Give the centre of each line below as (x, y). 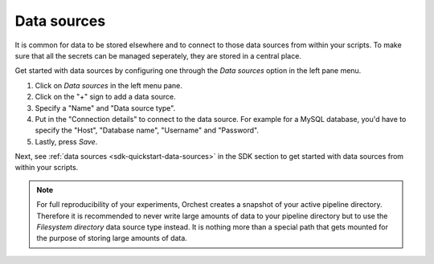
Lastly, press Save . (66, 141)
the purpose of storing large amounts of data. (112, 238)
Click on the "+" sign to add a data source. (105, 97)
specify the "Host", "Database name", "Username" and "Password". (147, 130)
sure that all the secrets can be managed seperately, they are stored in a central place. (158, 55)
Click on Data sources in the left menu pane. (108, 85)
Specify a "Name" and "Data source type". (105, 108)
